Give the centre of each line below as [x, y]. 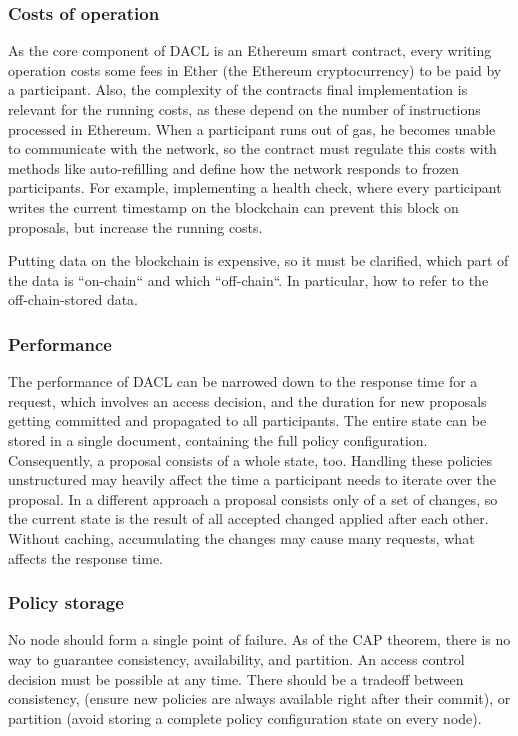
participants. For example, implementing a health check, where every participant [255, 187]
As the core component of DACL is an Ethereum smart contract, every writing [250, 50]
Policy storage [66, 602]
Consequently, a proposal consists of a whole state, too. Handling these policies [250, 459]
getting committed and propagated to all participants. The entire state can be [247, 420]
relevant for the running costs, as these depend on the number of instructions [244, 109]
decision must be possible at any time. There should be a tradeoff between [236, 678]
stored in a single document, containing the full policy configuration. [218, 439]
